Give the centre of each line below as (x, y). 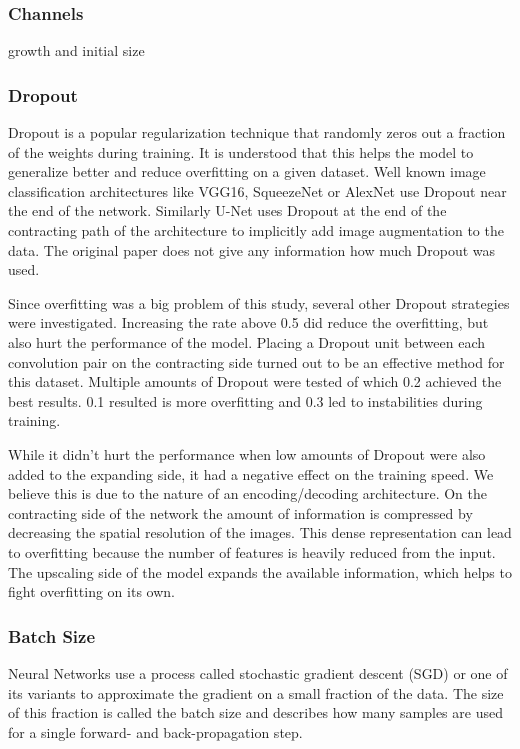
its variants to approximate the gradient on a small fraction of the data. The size (256, 692)
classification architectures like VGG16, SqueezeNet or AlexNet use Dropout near (257, 190)
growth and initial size (76, 50)
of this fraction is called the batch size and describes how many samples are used (255, 712)
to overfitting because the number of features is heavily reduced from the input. (252, 551)
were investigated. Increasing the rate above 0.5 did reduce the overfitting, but (248, 322)
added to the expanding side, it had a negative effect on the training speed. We (251, 473)
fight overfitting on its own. (91, 591)
